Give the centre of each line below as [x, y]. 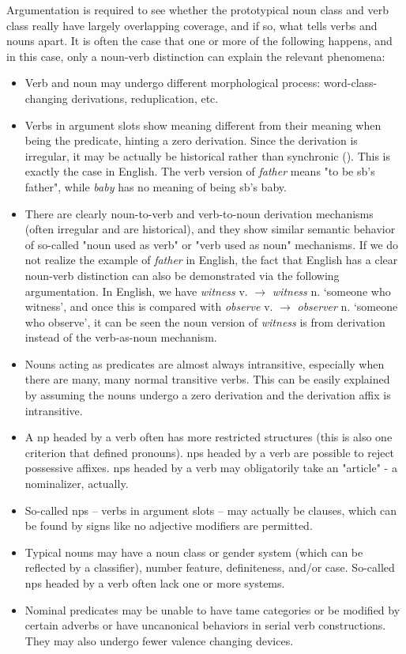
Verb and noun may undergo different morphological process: [173, 83]
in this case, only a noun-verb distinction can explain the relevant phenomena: [196, 56]
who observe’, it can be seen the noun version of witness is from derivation [205, 321]
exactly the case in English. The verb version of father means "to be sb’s [200, 171]
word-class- [350, 83]
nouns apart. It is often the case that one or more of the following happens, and [199, 41]
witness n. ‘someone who [331, 291]
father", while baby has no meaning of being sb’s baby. [156, 186]
